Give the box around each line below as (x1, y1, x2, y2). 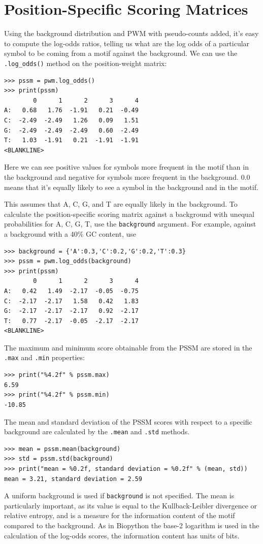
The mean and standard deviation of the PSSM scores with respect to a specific (4, 416, 252, 427)
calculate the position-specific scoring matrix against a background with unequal (4, 208, 254, 219)
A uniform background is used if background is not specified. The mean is (4, 490, 235, 501)
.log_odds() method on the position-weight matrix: (4, 57, 167, 68)
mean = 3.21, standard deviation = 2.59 (4, 475, 143, 483)
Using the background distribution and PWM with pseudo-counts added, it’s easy (4, 28, 259, 39)
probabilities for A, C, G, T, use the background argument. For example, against (4, 218, 256, 229)
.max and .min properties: (4, 352, 85, 363)
